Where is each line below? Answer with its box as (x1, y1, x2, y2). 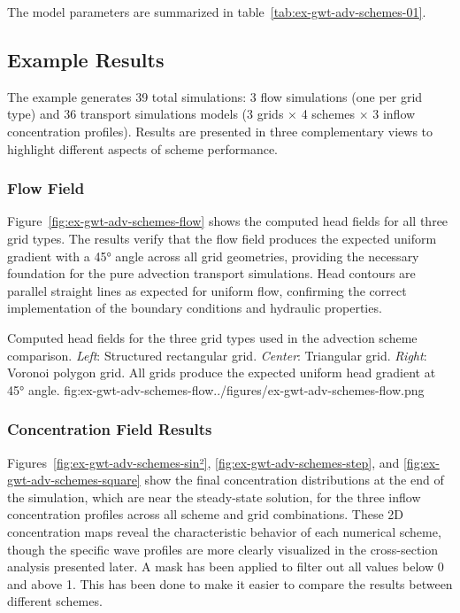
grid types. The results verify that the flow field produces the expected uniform (7, 229, 437, 247)
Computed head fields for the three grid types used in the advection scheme (7, 328, 418, 346)
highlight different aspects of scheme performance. (7, 139, 278, 158)
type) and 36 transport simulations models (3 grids (7, 105, 284, 123)
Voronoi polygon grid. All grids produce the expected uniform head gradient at (7, 363, 436, 382)
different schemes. (7, 592, 103, 610)
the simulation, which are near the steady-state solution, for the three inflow (7, 487, 421, 506)
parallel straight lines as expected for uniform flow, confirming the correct (7, 281, 407, 299)
